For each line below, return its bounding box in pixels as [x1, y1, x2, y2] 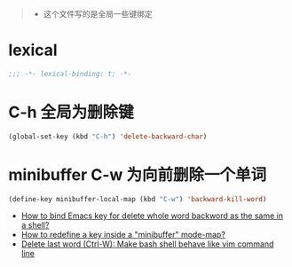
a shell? [20, 220, 50, 231]
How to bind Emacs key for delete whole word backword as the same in [20, 210, 283, 221]
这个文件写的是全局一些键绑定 [43, 9, 153, 19]
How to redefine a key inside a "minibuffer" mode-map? [20, 230, 225, 240]
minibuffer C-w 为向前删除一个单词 [8, 164, 267, 185]
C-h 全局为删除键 [8, 102, 134, 122]
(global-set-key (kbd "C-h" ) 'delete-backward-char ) [8, 132, 208, 141]
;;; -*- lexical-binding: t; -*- [8, 69, 132, 78]
